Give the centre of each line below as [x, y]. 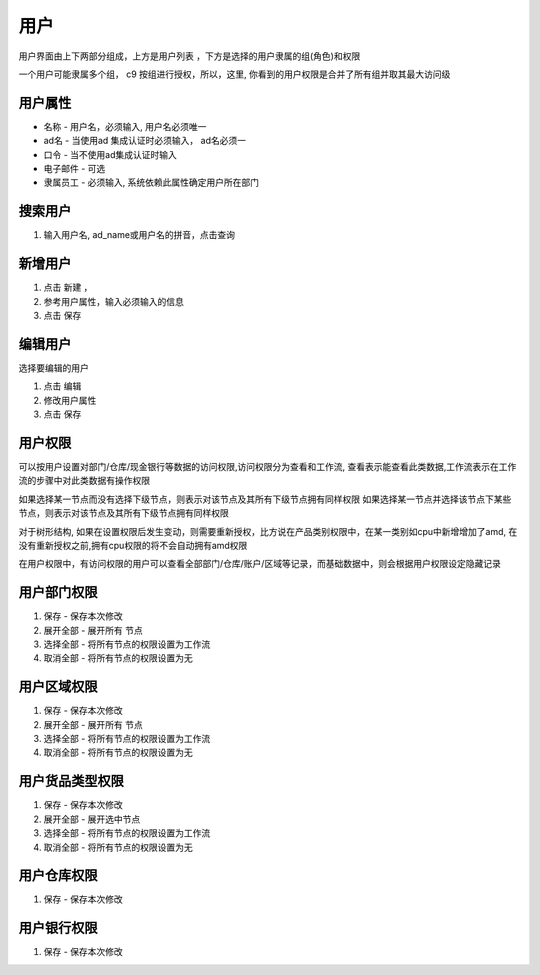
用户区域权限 [58, 686]
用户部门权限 [58, 592]
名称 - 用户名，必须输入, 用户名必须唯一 [125, 126]
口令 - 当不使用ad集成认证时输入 [110, 154]
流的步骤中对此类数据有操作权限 [84, 481]
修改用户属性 [70, 400]
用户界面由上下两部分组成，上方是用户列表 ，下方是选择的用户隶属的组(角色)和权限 [189, 56]
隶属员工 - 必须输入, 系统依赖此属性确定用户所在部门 [151, 182]
